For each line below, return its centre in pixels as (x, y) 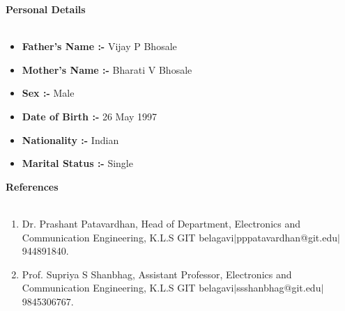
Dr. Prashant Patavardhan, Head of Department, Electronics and (161, 223)
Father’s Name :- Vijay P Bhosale (99, 46)
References (32, 186)
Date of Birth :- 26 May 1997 (90, 116)
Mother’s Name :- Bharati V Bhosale (107, 69)
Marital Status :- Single (77, 163)
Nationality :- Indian (70, 139)
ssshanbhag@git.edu (279, 288)
